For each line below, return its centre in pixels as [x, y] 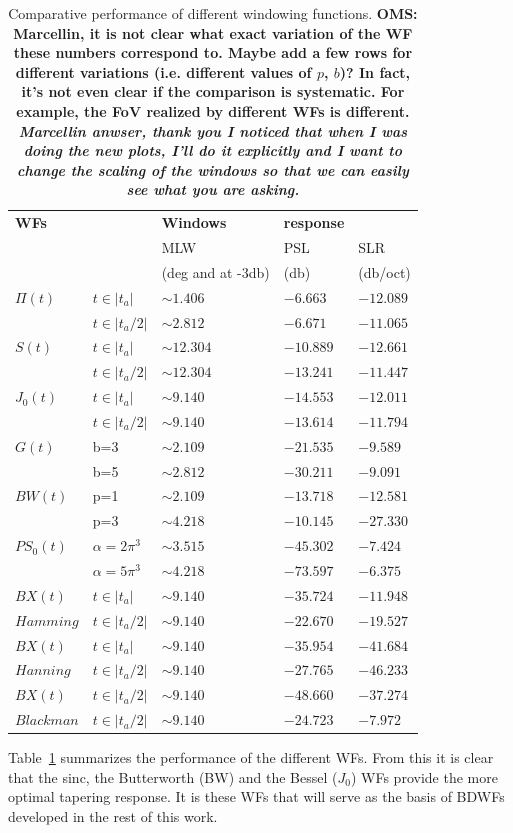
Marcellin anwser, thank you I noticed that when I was [213, 130]
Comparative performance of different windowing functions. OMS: [213, 13]
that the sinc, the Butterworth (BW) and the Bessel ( [173, 776]
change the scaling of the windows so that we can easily [213, 169]
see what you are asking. [213, 189]
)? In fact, [375, 71]
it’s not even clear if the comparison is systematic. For [213, 91]
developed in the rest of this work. [113, 815]
